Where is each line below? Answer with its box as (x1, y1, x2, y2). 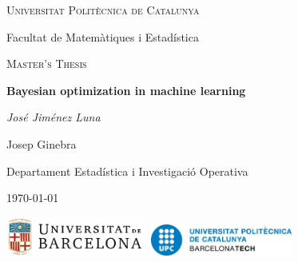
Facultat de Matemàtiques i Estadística (6, 28, 199, 45)
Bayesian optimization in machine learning (6, 81, 246, 98)
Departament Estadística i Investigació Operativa (6, 162, 248, 179)
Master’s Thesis (6, 55, 87, 72)
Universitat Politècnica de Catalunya (6, 2, 200, 18)
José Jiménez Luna (6, 109, 101, 125)
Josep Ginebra (6, 135, 77, 152)
